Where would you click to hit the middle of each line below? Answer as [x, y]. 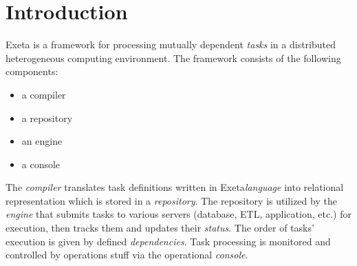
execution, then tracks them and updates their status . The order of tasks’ [160, 228]
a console [41, 164]
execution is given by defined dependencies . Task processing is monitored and [168, 241]
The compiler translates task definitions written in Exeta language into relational [175, 187]
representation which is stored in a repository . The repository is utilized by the [171, 200]
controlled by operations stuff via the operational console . [127, 255]
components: [32, 71]
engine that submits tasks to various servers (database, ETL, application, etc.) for [178, 214]
